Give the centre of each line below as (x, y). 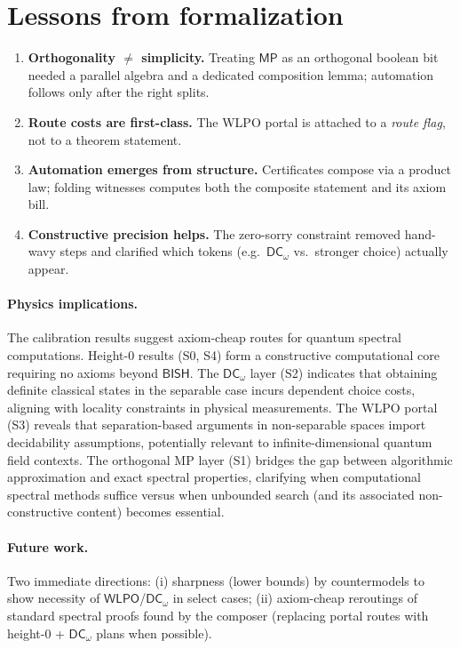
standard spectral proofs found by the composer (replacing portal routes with (218, 615)
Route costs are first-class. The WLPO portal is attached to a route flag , (237, 121)
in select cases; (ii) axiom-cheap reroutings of (295, 598)
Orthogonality (71, 57)
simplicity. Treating (198, 57)
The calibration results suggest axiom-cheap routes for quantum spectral (204, 337)
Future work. (48, 546)
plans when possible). (154, 633)
